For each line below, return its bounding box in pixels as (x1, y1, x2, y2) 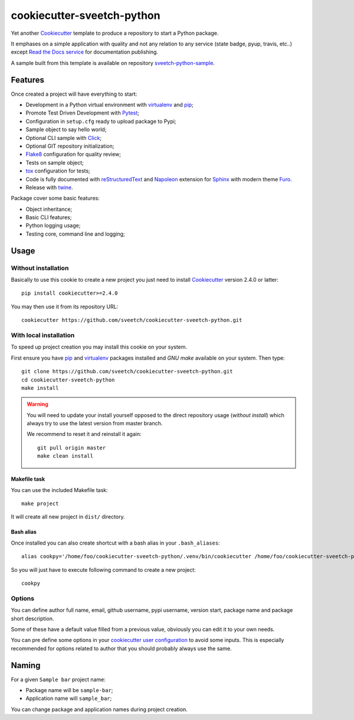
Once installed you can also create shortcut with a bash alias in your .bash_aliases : (11, 539, 221, 546)
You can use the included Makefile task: (11, 486, 109, 493)
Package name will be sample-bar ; (25, 686, 113, 693)
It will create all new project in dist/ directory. (11, 513, 125, 520)
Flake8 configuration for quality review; (25, 151, 121, 158)
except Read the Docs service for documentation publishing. (11, 48, 159, 56)
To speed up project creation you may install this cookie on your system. (11, 343, 188, 351)
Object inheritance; (25, 206, 73, 213)
